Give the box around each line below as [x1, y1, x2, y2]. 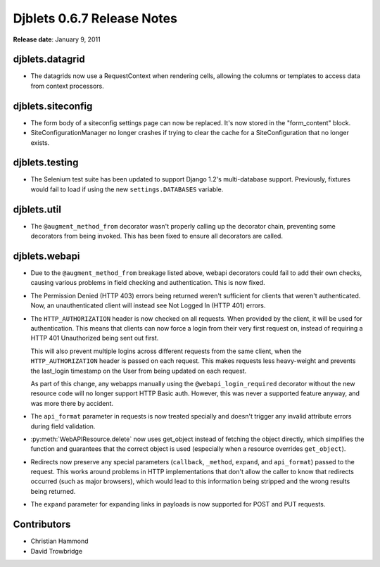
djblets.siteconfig [13, 100, 93, 112]
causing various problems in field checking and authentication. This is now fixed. [30, 279, 265, 287]
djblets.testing [13, 157, 79, 169]
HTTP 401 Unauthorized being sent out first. [30, 334, 159, 343]
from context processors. [30, 82, 105, 90]
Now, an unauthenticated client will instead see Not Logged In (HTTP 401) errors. [30, 301, 266, 310]
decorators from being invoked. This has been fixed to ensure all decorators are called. [30, 232, 283, 241]
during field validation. [30, 422, 96, 431]
